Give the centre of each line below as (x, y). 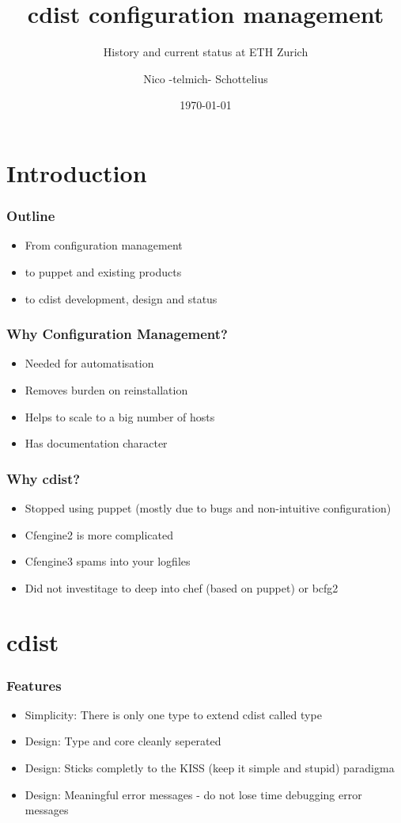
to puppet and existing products (103, 271)
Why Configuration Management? (117, 334)
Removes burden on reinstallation (106, 389)
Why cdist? (44, 478)
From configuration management (104, 245)
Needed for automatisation (89, 363)
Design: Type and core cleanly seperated (123, 741)
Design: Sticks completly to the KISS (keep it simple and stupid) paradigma (210, 768)
